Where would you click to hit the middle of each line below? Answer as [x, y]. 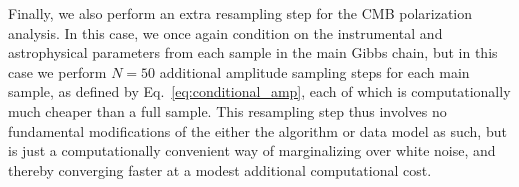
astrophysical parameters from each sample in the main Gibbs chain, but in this [253, 52]
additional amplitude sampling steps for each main [314, 71]
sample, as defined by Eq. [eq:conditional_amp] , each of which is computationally [259, 91]
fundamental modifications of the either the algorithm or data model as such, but [257, 130]
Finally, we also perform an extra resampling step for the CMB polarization [240, 13]
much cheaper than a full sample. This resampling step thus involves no [227, 110]
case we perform [57, 71]
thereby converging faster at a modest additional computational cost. [220, 169]
